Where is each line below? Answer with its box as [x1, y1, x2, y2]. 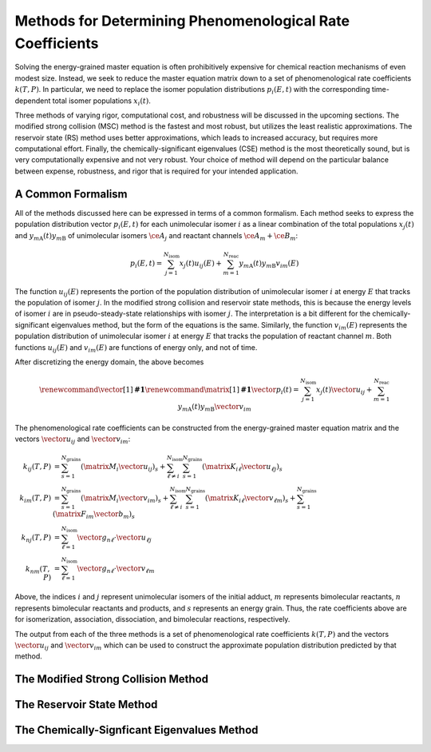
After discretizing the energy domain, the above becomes [14, 356, 204, 367]
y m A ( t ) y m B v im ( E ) [239, 258, 299, 269]
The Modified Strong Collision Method [14, 672, 209, 686]
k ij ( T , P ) [22, 462, 52, 473]
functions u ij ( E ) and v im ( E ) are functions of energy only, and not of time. [14, 342, 258, 354]
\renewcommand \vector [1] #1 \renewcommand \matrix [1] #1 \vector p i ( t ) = [38, 385, 299, 396]
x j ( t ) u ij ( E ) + [179, 258, 223, 269]
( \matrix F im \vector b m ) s [52, 509, 136, 520]
